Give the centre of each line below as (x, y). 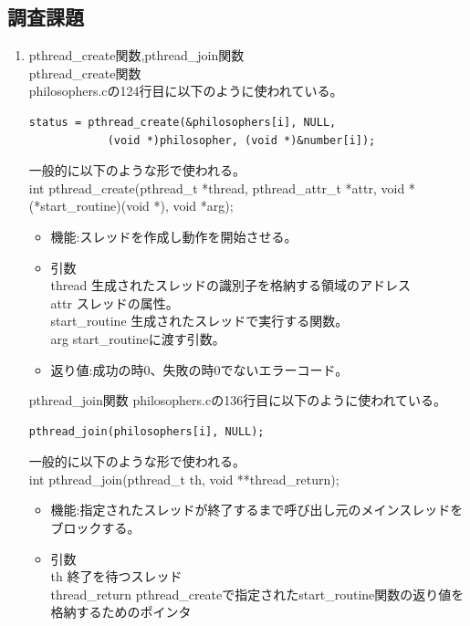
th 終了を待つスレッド (116, 576)
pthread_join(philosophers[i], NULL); (146, 431)
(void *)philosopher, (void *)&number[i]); (241, 140)
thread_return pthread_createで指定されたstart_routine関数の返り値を (257, 594)
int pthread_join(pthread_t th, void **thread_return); (184, 479)
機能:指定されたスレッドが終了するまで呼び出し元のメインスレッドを (257, 510)
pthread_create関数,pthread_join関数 (136, 55)
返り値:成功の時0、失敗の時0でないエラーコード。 (199, 369)
